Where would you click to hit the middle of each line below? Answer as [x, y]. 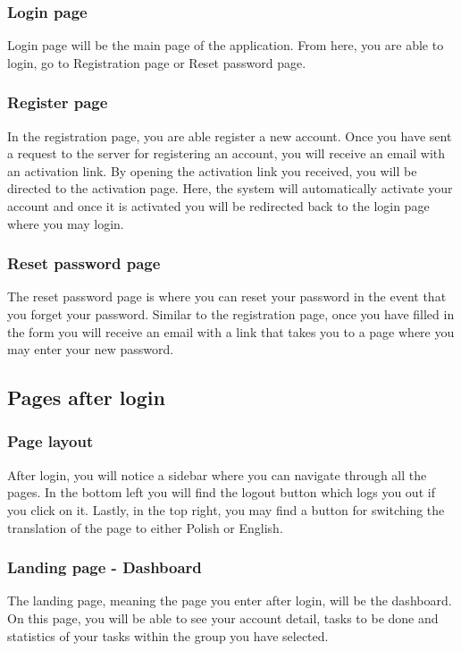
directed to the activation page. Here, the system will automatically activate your [230, 188]
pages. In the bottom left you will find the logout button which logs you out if [221, 492]
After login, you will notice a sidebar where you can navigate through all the [217, 474]
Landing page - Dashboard [105, 567]
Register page [58, 102]
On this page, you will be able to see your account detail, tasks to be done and [223, 617]
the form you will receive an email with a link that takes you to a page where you [231, 331]
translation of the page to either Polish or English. [145, 527]
